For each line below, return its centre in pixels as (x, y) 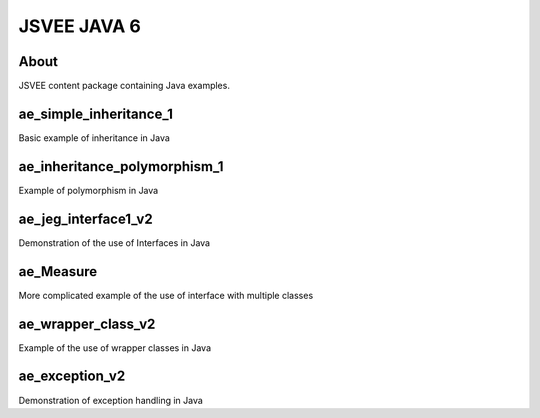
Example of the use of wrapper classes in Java (115, 347)
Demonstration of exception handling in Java (111, 400)
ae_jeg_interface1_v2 (86, 218)
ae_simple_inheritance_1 (96, 113)
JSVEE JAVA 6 (80, 26)
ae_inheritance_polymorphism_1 (121, 166)
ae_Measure (58, 271)
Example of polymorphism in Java (88, 190)
